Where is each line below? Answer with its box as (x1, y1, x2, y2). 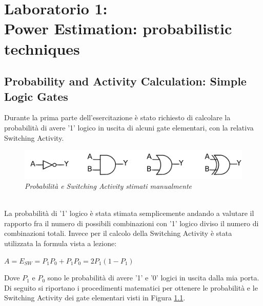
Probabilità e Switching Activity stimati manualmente (25, 180, 192, 191)
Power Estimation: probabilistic (4, 18, 232, 39)
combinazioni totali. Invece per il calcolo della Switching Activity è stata (4, 228, 232, 238)
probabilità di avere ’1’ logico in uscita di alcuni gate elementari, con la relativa (4, 122, 254, 133)
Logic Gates (4, 88, 68, 104)
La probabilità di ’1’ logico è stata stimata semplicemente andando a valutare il (4, 208, 254, 218)
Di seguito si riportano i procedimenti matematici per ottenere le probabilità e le (4, 282, 258, 293)
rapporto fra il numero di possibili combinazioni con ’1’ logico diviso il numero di (4, 217, 259, 228)
